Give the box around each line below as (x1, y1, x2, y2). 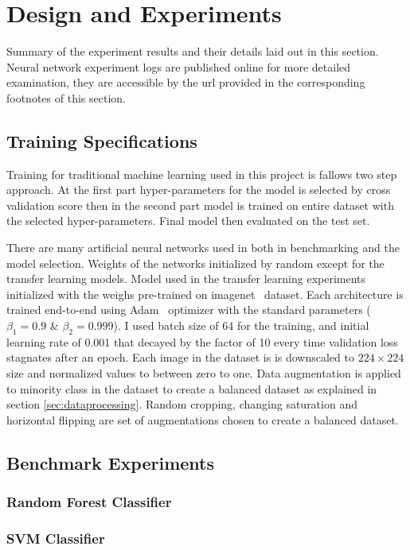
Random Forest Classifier (6, 492, 172, 512)
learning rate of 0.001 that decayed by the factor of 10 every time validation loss (6, 333, 398, 350)
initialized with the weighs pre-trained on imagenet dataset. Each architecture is (6, 285, 404, 302)
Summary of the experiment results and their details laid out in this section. (6, 43, 379, 60)
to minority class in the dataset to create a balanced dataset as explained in (6, 380, 377, 397)
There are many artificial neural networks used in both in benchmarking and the (6, 239, 400, 256)
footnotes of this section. (6, 89, 126, 106)
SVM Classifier (6, 528, 105, 548)
